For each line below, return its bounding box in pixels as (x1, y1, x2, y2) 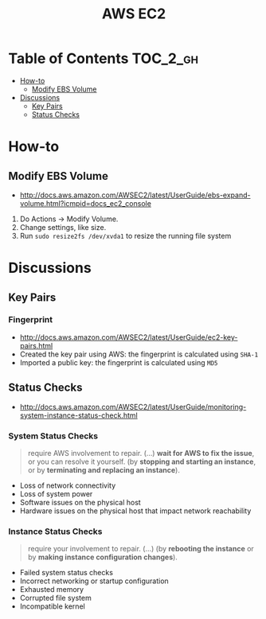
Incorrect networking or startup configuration (19, 576, 169, 586)
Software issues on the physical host (19, 497, 141, 507)
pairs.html (19, 341, 53, 350)
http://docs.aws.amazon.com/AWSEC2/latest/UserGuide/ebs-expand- (19, 190, 251, 200)
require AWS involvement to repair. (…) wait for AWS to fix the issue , (27, 448, 255, 457)
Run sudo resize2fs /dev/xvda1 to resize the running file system (19, 231, 232, 240)
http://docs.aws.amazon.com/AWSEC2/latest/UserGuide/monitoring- (19, 402, 247, 411)
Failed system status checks (19, 568, 114, 578)
